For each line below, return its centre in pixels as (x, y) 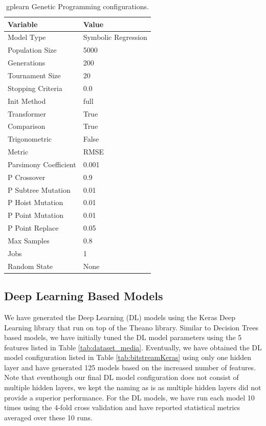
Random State (30, 266)
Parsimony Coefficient (42, 164)
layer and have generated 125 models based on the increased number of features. (130, 367)
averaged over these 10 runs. (48, 417)
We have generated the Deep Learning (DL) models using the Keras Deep (120, 317)
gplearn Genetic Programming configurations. (77, 6)
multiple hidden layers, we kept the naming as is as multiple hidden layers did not (133, 387)
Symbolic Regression (115, 37)
